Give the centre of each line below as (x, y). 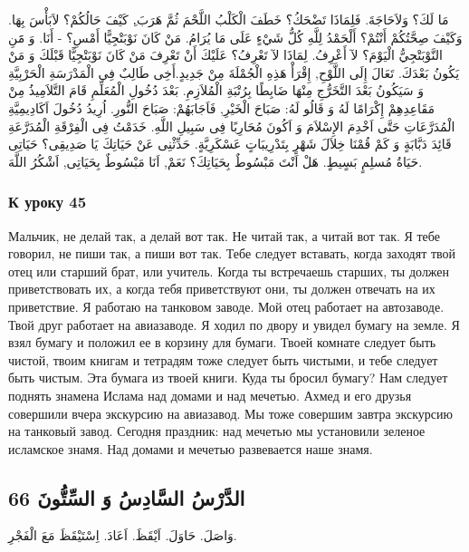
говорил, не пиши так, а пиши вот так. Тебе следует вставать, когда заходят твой (232, 253)
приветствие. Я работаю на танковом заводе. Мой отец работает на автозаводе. (226, 306)
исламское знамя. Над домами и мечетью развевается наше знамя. (191, 448)
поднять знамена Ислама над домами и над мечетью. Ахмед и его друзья (210, 395)
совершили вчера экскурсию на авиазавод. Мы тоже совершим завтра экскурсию (230, 413)
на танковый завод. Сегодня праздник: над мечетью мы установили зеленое (217, 431)
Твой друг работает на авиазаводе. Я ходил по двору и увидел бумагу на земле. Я (234, 324)
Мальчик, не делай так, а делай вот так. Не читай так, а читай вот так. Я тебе (224, 235)
